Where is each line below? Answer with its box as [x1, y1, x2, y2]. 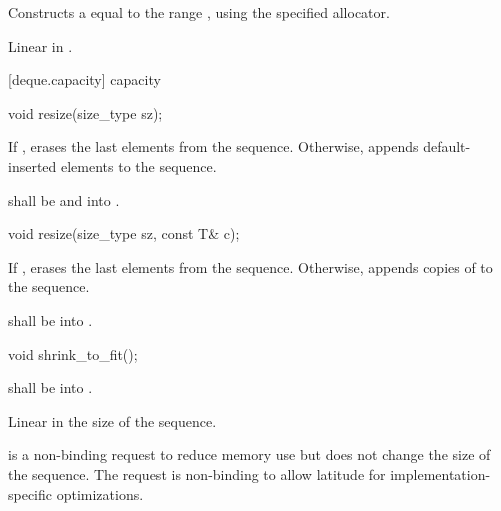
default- [423, 136, 471, 157]
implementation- [390, 463, 491, 484]
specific [8, 483, 53, 504]
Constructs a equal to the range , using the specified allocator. [8, 2, 390, 22]
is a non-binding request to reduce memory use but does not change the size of [8, 444, 491, 465]
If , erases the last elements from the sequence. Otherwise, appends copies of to [8, 256, 493, 277]
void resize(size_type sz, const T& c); [8, 223, 240, 244]
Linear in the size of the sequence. [8, 410, 217, 431]
